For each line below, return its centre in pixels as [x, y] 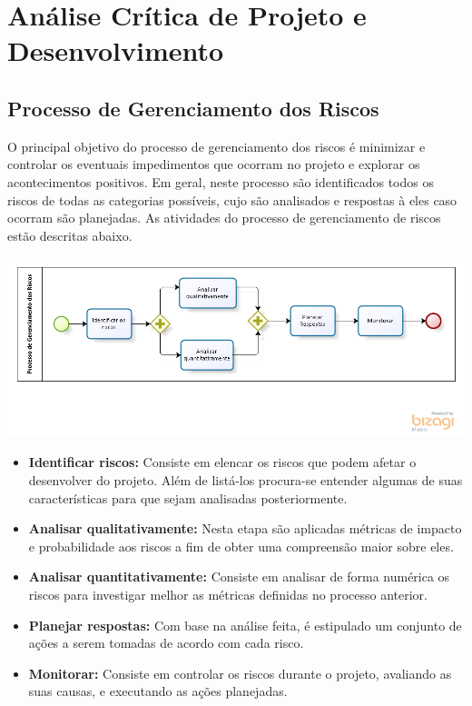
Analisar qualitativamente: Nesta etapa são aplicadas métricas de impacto [245, 528]
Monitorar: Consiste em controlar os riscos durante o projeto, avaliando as [240, 673]
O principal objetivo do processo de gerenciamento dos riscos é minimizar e [216, 146]
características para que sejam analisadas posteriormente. [188, 497]
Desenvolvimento [116, 50]
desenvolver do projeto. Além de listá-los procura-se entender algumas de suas [246, 480]
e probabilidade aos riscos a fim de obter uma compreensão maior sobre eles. [241, 546]
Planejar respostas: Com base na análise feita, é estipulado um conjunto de [245, 625]
